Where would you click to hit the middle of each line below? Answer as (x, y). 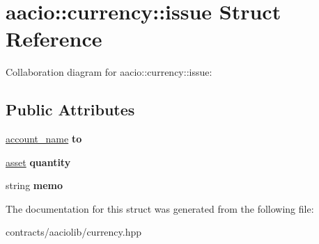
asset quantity (38, 162)
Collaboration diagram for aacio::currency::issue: (109, 72)
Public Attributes (70, 109)
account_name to (44, 139)
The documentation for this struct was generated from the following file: (160, 208)
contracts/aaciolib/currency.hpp (74, 232)
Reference (54, 39)
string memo (34, 185)
